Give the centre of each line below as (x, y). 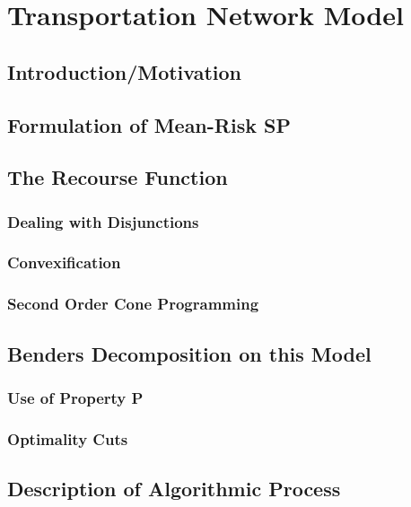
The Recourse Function (118, 177)
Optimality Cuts (68, 438)
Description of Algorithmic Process (174, 489)
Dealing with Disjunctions (103, 221)
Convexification (64, 262)
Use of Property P (75, 397)
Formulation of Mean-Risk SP (149, 124)
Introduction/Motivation (125, 71)
